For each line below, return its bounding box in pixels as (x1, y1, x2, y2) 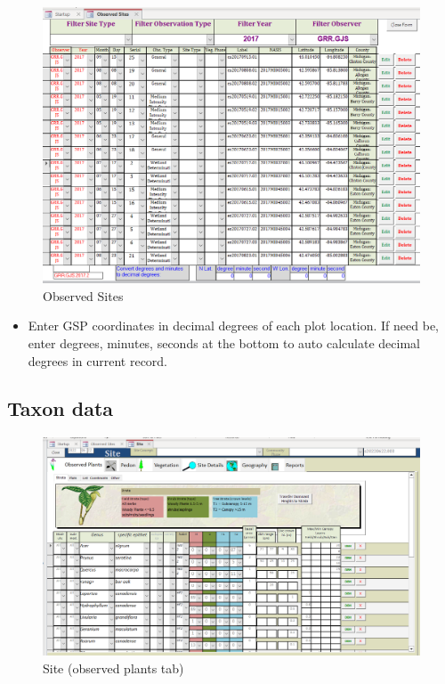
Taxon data (7, 395, 114, 422)
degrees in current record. (28, 351, 168, 370)
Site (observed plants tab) (43, 658, 184, 677)
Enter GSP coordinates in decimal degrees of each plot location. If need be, (28, 316, 439, 335)
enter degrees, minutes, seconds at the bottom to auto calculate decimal (28, 333, 420, 352)
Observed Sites (43, 286, 124, 305)
